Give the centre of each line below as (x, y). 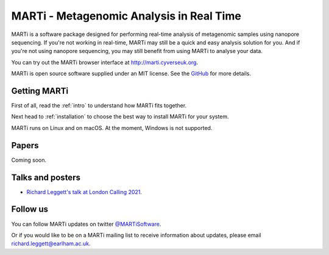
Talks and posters (46, 177)
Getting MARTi (40, 91)
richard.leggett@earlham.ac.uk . (51, 243)
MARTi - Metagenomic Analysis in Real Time (126, 16)
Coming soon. (29, 160)
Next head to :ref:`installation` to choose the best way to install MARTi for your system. (120, 117)
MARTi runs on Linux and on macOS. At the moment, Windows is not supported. (112, 127)
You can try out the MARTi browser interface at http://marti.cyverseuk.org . (104, 62)
